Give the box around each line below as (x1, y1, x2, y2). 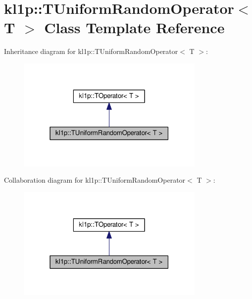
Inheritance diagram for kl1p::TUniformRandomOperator (4, 46, 178, 56)
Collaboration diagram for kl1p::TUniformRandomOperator (4, 175, 186, 185)
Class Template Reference (44, 17, 225, 38)
